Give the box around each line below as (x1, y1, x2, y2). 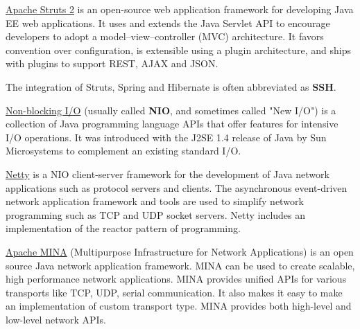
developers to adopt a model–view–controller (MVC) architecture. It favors (6, 29, 324, 44)
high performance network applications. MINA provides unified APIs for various (6, 272, 347, 286)
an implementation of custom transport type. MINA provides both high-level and (6, 299, 352, 313)
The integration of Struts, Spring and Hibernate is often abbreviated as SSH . (6, 79, 336, 94)
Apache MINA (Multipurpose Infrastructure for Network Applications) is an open (6, 244, 354, 258)
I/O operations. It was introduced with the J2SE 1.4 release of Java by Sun (6, 130, 327, 144)
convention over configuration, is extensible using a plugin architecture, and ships (6, 42, 351, 57)
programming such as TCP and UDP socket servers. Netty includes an (6, 207, 306, 222)
